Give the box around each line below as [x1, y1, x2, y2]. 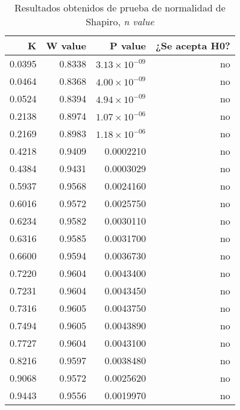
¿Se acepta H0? [156, 39, 230, 52]
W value [46, 39, 86, 52]
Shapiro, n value [86, 14, 154, 28]
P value [109, 39, 147, 52]
